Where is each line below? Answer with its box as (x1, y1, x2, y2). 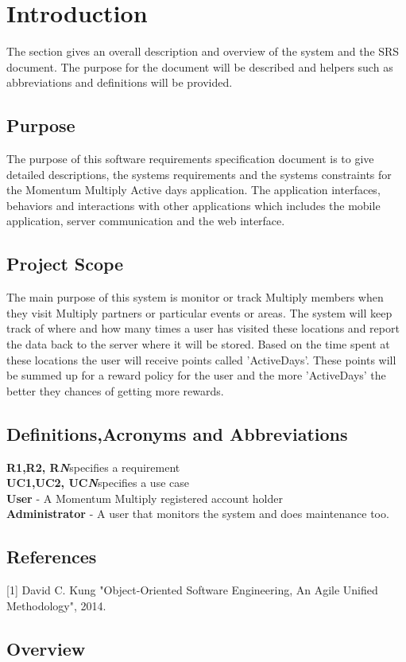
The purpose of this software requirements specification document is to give (6, 150, 374, 167)
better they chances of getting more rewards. (6, 382, 224, 399)
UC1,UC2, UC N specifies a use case (6, 474, 189, 491)
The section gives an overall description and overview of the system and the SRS (6, 43, 400, 60)
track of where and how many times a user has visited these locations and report (6, 320, 400, 337)
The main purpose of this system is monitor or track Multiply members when (6, 289, 384, 306)
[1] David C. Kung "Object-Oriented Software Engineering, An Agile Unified (6, 582, 378, 598)
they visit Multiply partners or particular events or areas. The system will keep (6, 304, 392, 321)
